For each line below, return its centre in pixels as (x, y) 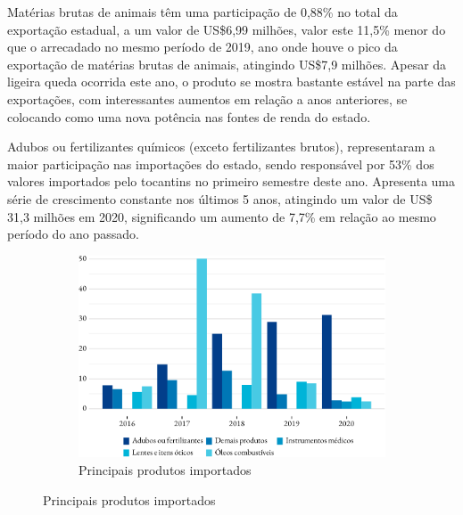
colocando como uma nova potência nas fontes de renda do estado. (189, 116)
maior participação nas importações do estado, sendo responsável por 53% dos (221, 163)
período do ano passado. (73, 234)
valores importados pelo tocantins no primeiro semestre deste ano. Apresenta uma (231, 181)
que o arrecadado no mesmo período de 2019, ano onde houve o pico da (203, 47)
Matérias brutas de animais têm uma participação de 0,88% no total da (203, 12)
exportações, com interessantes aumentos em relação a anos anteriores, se (207, 98)
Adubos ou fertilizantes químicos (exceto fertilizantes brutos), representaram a (221, 147)
